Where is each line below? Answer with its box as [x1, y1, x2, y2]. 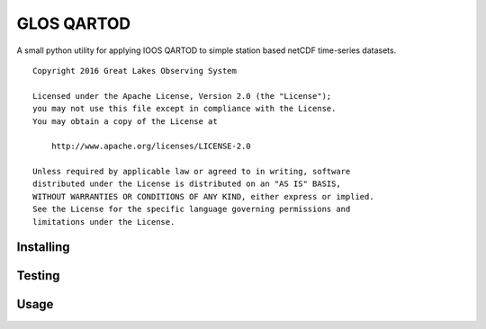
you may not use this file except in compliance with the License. [32, 103, 337, 114]
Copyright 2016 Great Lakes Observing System [32, 66, 238, 76]
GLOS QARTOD [16, 13, 131, 33]
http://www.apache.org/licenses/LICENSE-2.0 [50, 141, 251, 152]
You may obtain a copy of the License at [32, 116, 218, 126]
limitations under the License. [32, 217, 175, 227]
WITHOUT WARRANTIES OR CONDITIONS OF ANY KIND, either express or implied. [32, 191, 374, 201]
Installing [16, 239, 71, 255]
